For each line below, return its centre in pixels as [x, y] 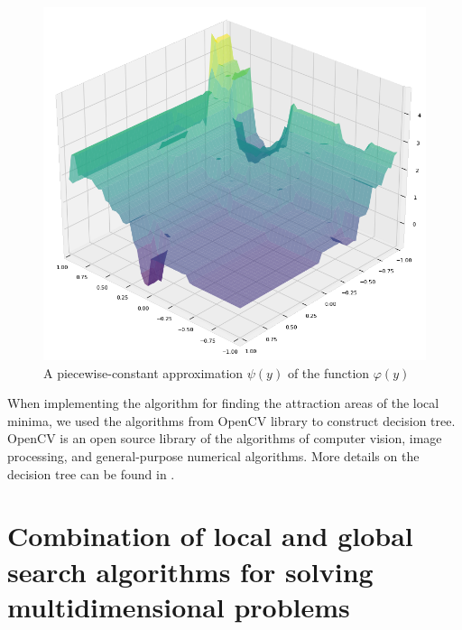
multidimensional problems [179, 606]
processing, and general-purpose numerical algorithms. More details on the [213, 456]
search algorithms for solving [190, 571]
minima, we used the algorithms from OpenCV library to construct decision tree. [231, 420]
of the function [328, 372]
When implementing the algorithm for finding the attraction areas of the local [223, 403]
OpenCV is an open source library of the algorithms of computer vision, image [225, 438]
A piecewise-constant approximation [143, 372]
